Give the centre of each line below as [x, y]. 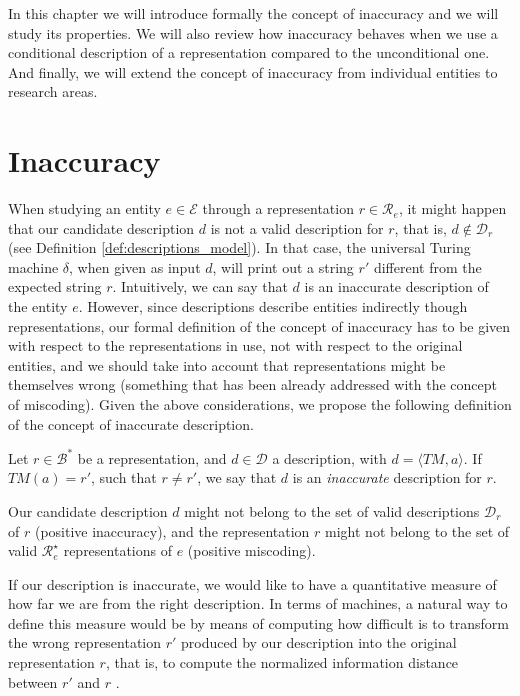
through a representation [278, 208]
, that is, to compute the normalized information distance [282, 662]
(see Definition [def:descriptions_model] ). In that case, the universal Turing [239, 247]
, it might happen [452, 208]
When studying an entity [84, 208]
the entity [38, 306]
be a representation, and [152, 457]
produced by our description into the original [319, 642]
